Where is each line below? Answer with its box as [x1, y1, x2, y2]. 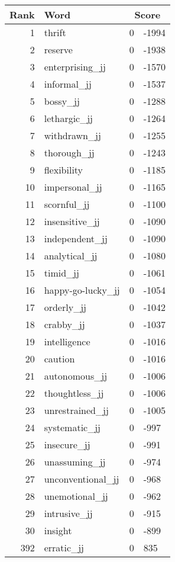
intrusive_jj [44, 506, 93, 520]
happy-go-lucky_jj [44, 283, 120, 297]
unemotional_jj [44, 489, 108, 503]
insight [44, 524, 72, 537]
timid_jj [44, 266, 79, 280]
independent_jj [44, 232, 108, 245]
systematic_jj [44, 420, 101, 434]
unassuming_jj [44, 455, 106, 468]
